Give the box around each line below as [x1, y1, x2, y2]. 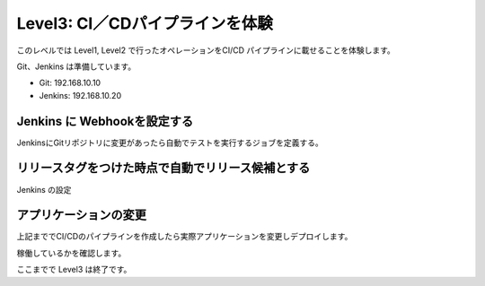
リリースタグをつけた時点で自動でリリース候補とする [16, 160, 311, 176]
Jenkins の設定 [16, 184, 72, 195]
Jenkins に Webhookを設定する [16, 113, 194, 129]
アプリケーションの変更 [16, 207, 147, 223]
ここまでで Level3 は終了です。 [16, 264, 132, 275]
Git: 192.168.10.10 [39, 77, 101, 89]
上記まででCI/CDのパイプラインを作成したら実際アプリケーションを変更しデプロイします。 [16, 231, 353, 242]
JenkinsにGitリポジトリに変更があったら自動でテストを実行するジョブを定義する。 [16, 137, 323, 148]
